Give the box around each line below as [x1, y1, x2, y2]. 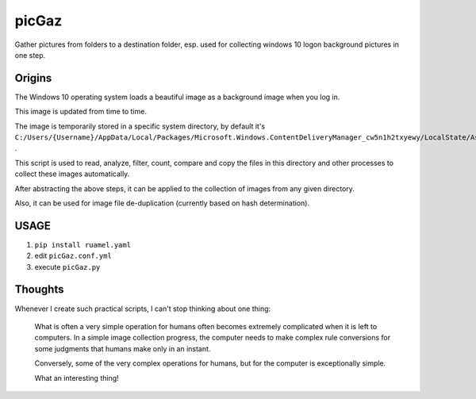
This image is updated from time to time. [14, 107, 147, 117]
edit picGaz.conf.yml [34, 251, 113, 261]
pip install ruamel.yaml [34, 240, 131, 249]
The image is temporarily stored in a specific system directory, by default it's [14, 121, 266, 131]
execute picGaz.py [34, 262, 101, 271]
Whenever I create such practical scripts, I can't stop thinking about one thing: [14, 304, 271, 313]
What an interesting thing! [34, 373, 119, 382]
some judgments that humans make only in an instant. [34, 343, 211, 353]
